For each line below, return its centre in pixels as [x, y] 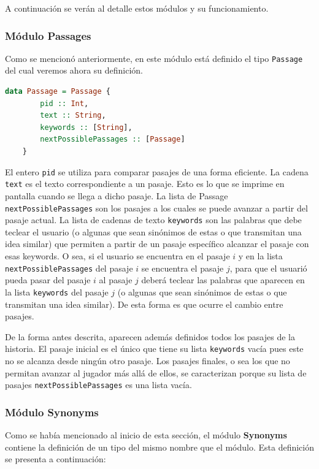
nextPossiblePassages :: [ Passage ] [113, 139]
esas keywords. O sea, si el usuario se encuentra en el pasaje [117, 256]
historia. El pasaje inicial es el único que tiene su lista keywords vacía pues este [154, 349]
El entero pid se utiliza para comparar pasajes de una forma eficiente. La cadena [157, 171]
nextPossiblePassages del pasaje [69, 268]
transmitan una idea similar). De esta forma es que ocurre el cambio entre [144, 304]
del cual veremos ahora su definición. [74, 70]
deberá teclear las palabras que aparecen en [223, 280]
